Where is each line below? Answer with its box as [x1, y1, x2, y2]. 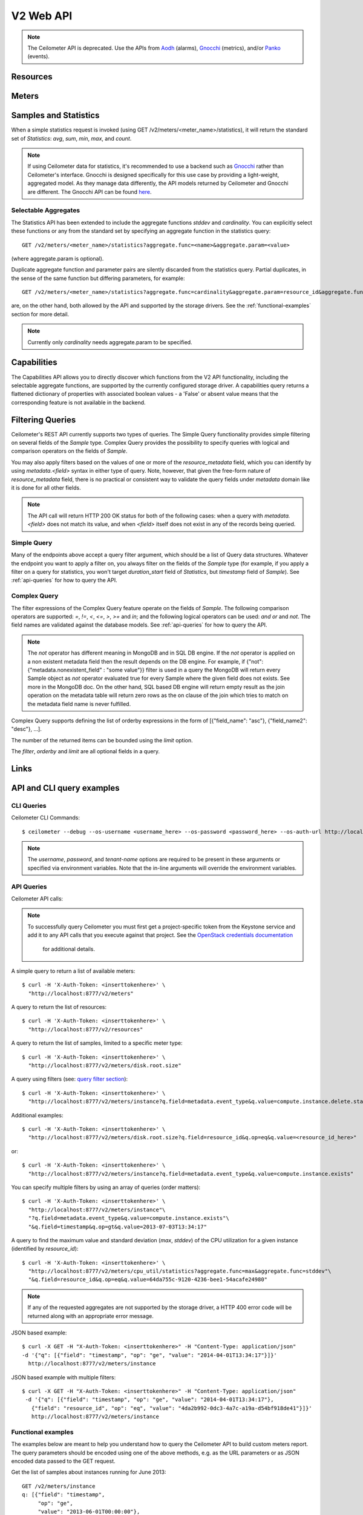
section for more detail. [11, 310, 70, 318]
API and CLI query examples [11, 782, 120, 793]
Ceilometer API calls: [11, 894, 64, 902]
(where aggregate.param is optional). [11, 255, 104, 262]
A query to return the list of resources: [11, 1004, 107, 1011]
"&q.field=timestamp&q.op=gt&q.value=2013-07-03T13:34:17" [28, 1223, 207, 1230]
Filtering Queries [11, 415, 76, 425]
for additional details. [42, 945, 96, 953]
